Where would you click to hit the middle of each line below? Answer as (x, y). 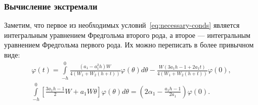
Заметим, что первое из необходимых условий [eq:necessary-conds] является (122, 25)
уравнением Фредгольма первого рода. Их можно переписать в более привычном (129, 45)
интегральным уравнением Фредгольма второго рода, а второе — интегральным (127, 35)
